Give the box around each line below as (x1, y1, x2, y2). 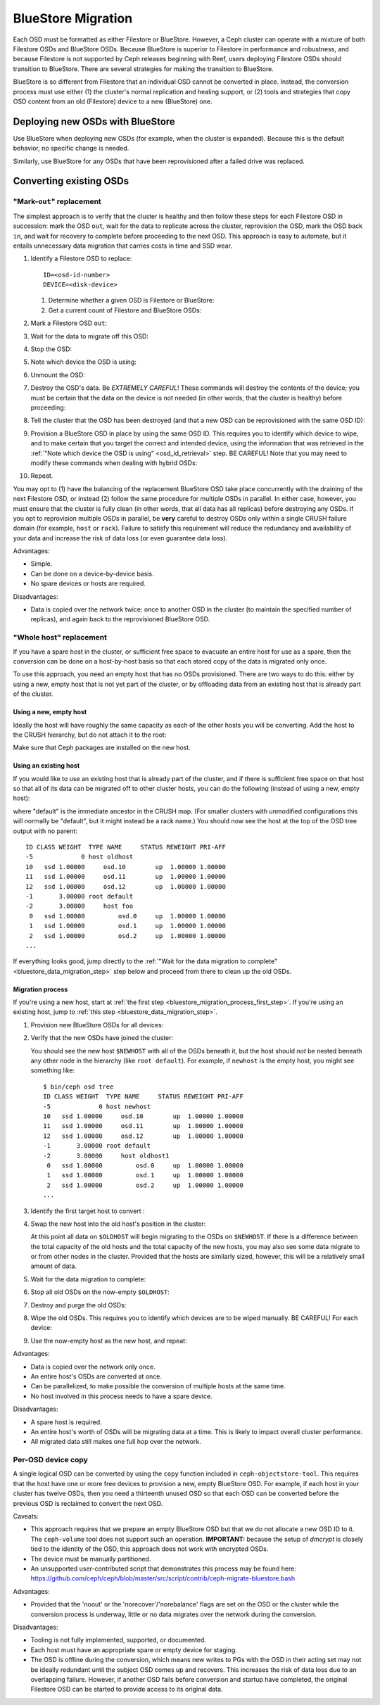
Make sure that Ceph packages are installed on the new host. (13, 743, 191, 752)
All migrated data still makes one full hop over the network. (30, 1438, 202, 1446)
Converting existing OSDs (13, 175, 129, 187)
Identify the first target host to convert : (30, 1207, 145, 1215)
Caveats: (13, 1512, 39, 1521)
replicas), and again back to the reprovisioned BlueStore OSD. (30, 615, 210, 623)
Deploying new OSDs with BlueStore (13, 115, 175, 127)
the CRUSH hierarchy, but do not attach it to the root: (13, 730, 167, 739)
